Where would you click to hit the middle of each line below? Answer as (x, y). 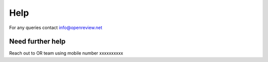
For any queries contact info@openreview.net (56, 28)
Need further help (37, 42)
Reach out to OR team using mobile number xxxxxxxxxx (66, 53)
